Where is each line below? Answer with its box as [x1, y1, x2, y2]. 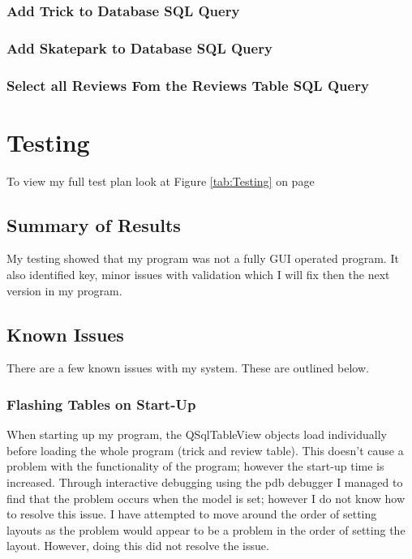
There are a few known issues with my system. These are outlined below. [6, 359, 369, 376]
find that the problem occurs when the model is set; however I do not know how [6, 489, 406, 506]
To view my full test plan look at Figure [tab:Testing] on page [6, 172, 315, 189]
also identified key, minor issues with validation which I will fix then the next [6, 266, 390, 283]
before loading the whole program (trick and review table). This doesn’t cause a [6, 441, 404, 458]
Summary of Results [6, 212, 181, 237]
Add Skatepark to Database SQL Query [6, 37, 273, 58]
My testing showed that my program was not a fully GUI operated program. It [6, 250, 399, 267]
